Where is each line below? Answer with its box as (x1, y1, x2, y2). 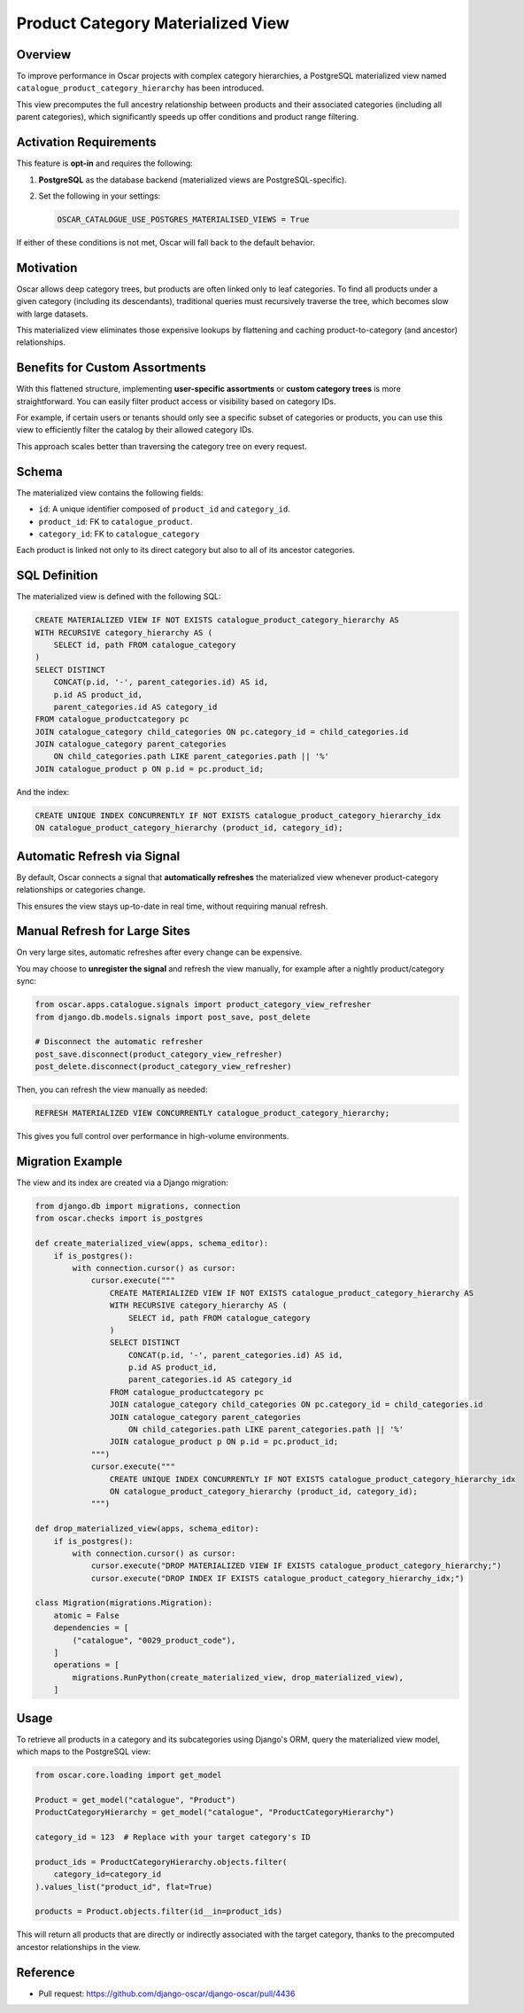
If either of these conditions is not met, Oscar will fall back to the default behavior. (16, 237, 316, 247)
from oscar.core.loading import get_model (35, 1770, 222, 1781)
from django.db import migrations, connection (35, 1201, 241, 1211)
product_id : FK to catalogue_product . (38, 516, 193, 527)
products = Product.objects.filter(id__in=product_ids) (35, 1907, 283, 1916)
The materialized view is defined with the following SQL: (16, 591, 221, 602)
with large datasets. (16, 308, 89, 319)
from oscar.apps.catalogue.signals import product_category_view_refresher (35, 1000, 372, 1010)
